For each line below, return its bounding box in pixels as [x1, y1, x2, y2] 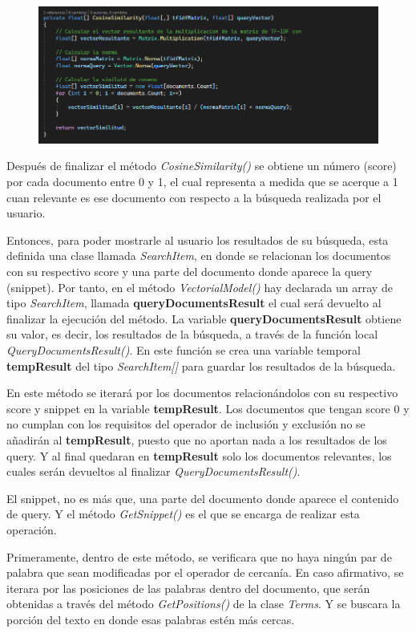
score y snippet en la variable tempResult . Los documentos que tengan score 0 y [6, 400, 410, 416]
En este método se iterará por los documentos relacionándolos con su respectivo [6, 384, 398, 401]
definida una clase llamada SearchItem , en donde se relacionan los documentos [6, 247, 391, 264]
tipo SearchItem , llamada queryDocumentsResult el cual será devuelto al [6, 294, 382, 311]
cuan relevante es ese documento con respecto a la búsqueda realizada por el [6, 189, 382, 205]
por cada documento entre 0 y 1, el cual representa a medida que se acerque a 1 [6, 173, 398, 190]
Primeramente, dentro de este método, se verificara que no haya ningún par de [6, 548, 392, 565]
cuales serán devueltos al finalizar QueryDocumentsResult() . [6, 463, 301, 480]
